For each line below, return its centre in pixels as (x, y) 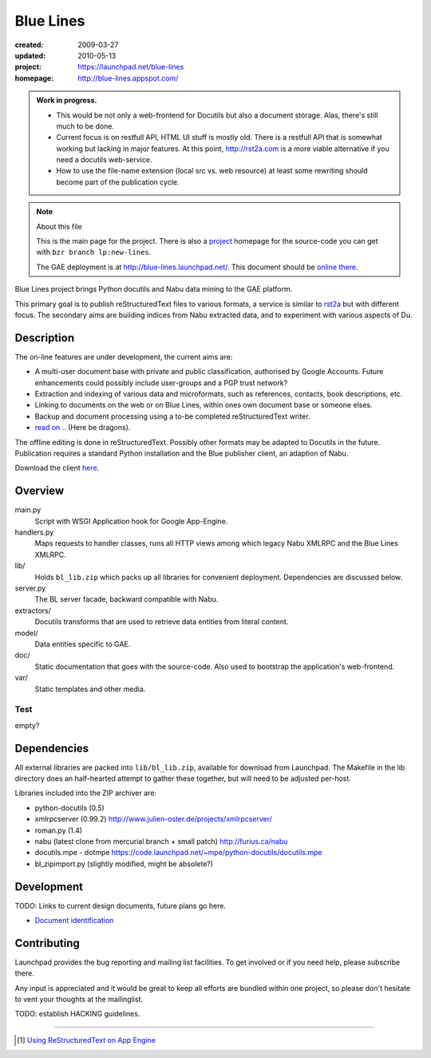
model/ (26, 633)
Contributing (47, 943)
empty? (27, 725)
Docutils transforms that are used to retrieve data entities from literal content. (162, 622)
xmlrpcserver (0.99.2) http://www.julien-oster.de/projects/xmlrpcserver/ (154, 819)
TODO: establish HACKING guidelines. (77, 1014)
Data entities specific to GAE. (83, 644)
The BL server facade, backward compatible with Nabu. (127, 599)
